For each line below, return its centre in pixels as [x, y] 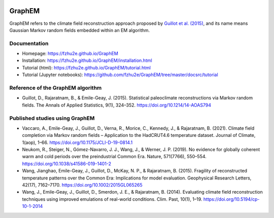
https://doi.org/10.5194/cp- [231, 199]
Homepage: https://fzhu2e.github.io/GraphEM [70, 54]
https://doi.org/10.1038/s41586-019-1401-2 [67, 163]
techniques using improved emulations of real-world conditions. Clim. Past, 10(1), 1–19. [112, 199]
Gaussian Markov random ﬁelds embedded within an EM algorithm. [80, 30]
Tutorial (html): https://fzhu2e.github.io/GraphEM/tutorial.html [86, 67]
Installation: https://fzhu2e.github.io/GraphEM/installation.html [87, 60]
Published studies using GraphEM [52, 118]
